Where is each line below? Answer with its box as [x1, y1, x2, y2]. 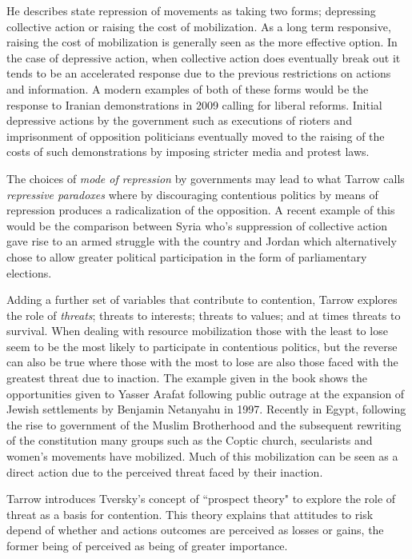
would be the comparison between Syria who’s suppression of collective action [6, 217, 388, 234]
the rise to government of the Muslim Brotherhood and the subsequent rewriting [6, 416, 402, 433]
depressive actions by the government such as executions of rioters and [6, 112, 352, 129]
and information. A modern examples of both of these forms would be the [6, 80, 369, 97]
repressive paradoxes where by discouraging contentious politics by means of [6, 186, 378, 202]
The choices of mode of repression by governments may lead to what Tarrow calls [6, 170, 405, 186]
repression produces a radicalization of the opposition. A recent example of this [6, 202, 395, 218]
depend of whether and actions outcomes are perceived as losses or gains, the [6, 521, 384, 538]
